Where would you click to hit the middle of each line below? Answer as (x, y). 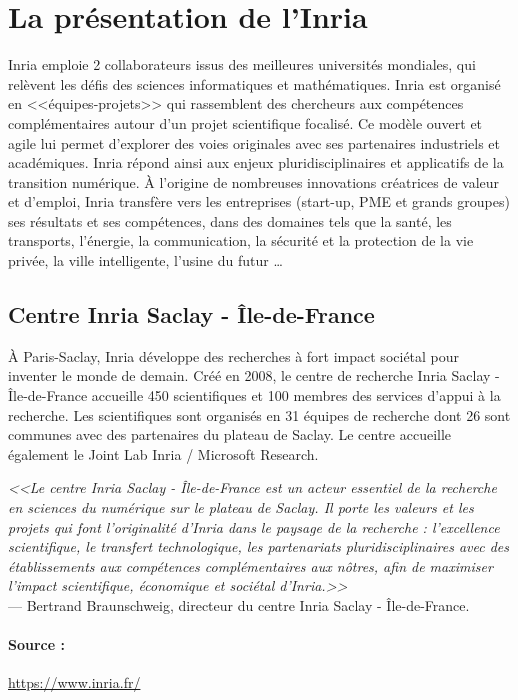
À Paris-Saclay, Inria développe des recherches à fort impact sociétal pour (234, 355)
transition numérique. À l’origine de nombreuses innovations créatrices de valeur (254, 181)
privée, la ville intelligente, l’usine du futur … (145, 260)
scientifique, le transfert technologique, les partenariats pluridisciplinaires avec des (259, 546)
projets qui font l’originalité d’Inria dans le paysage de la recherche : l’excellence (254, 526)
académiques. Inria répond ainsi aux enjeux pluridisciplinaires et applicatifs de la (256, 162)
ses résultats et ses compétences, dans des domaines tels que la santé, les (230, 220)
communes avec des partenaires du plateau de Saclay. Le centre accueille (230, 434)
